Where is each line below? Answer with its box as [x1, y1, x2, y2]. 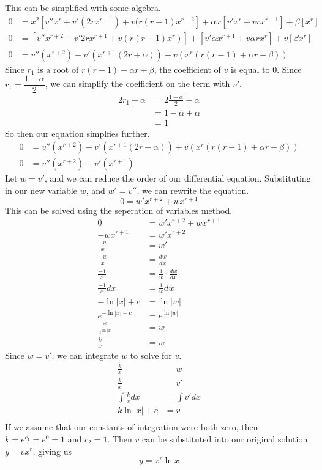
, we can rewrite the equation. [137, 184, 249, 197]
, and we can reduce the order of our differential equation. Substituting [44, 172, 311, 185]
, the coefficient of [154, 62, 221, 75]
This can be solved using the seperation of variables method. [5, 204, 233, 216]
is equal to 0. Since [231, 62, 302, 75]
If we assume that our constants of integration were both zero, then [5, 420, 258, 433]
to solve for [130, 349, 172, 362]
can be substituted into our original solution [141, 432, 308, 445]
